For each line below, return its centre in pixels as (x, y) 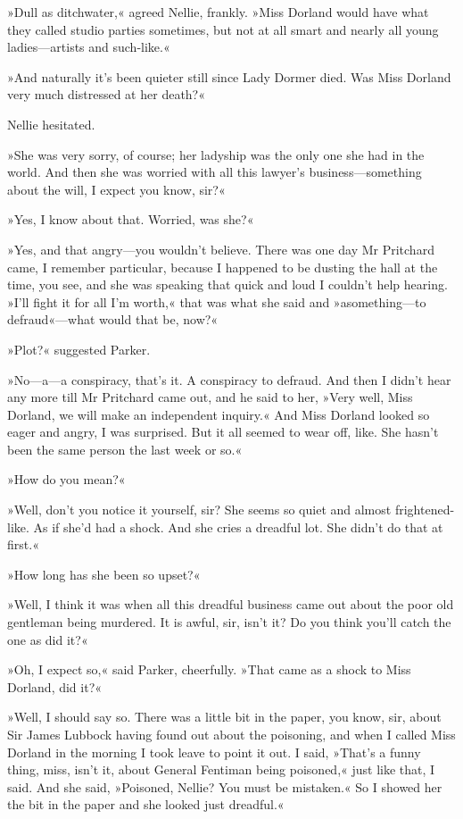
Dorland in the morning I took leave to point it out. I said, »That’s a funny (214, 752)
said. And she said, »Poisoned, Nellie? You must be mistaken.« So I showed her (225, 786)
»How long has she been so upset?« (104, 574)
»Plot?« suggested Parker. (79, 349)
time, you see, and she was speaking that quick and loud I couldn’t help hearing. (227, 284)
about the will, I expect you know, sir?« (116, 189)
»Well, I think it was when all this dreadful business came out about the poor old (231, 604)
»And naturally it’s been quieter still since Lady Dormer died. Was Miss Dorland (229, 76)
